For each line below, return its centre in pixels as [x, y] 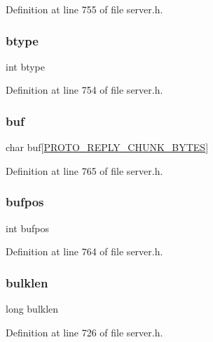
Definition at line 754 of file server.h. [84, 90]
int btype [26, 66]
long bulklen [32, 309]
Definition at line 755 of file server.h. [84, 9]
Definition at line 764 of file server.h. [84, 251]
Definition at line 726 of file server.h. [84, 332]
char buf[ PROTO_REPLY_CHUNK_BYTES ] [107, 147]
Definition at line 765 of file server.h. [84, 170]
